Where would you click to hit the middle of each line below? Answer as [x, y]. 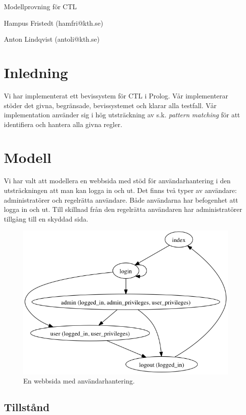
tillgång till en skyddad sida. [46, 218]
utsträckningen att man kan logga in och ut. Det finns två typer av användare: [120, 190]
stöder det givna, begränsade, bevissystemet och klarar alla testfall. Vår [110, 105]
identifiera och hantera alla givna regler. [63, 124]
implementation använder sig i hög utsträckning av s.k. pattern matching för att [122, 115]
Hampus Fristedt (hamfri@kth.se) [54, 23]
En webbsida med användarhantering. [79, 381]
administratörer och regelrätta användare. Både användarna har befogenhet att [121, 200]
